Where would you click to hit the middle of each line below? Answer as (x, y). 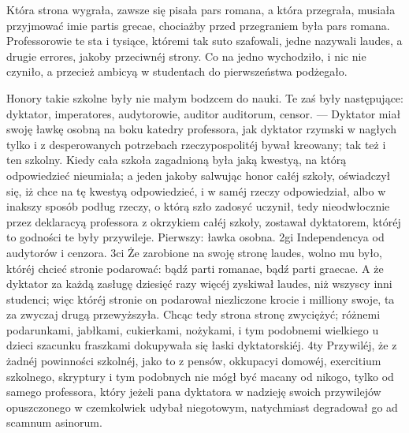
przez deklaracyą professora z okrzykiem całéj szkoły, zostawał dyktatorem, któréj (204, 221)
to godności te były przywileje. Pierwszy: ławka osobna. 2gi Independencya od (195, 237)
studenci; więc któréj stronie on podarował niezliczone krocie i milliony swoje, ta (201, 299)
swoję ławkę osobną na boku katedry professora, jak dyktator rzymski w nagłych (201, 129)
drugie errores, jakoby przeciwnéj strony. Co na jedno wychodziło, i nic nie (186, 56)
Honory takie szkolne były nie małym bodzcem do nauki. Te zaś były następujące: (205, 97)
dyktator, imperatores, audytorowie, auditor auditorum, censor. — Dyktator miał (204, 113)
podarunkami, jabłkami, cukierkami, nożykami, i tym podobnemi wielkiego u (193, 329)
